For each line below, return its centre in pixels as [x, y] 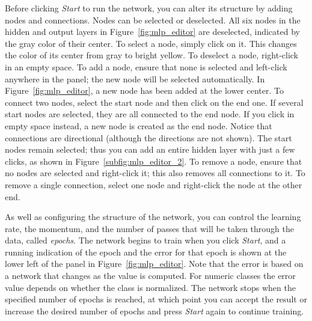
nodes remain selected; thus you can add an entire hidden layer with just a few [150, 149]
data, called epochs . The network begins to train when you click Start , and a [145, 240]
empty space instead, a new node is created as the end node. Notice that [139, 125]
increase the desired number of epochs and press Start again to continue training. [154, 310]
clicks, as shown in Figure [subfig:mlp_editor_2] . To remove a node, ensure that [154, 161]
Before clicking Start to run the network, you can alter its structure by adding [149, 8]
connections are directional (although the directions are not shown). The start [148, 137]
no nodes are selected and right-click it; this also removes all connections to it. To [155, 173]
